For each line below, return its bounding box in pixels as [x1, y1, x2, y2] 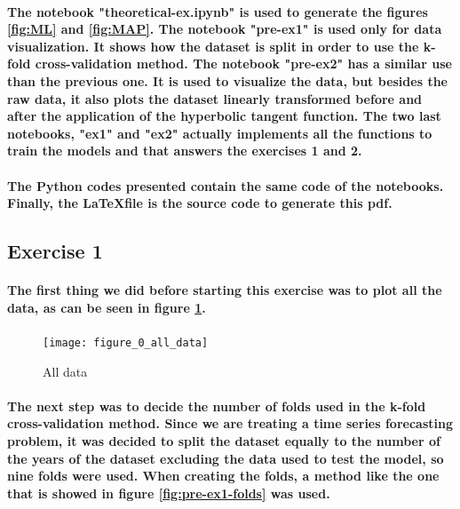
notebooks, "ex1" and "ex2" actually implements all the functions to [7, 123, 432, 142]
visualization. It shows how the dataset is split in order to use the [7, 36, 419, 55]
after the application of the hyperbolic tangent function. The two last [7, 107, 441, 125]
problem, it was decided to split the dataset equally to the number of [7, 431, 440, 449]
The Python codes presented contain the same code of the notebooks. [7, 176, 444, 195]
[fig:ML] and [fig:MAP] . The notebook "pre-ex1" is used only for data [7, 20, 442, 38]
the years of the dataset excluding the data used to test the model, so [7, 449, 444, 467]
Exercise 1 [7, 237, 103, 265]
